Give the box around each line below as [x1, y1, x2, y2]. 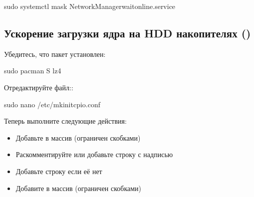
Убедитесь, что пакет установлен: [4, 48, 106, 59]
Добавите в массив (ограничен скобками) [15, 183, 142, 193]
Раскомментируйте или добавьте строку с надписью [15, 149, 173, 160]
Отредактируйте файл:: [4, 82, 73, 92]
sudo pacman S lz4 [4, 65, 61, 76]
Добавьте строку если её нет [15, 166, 102, 176]
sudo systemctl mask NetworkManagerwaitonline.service [4, 1, 176, 11]
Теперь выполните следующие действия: [4, 116, 127, 126]
